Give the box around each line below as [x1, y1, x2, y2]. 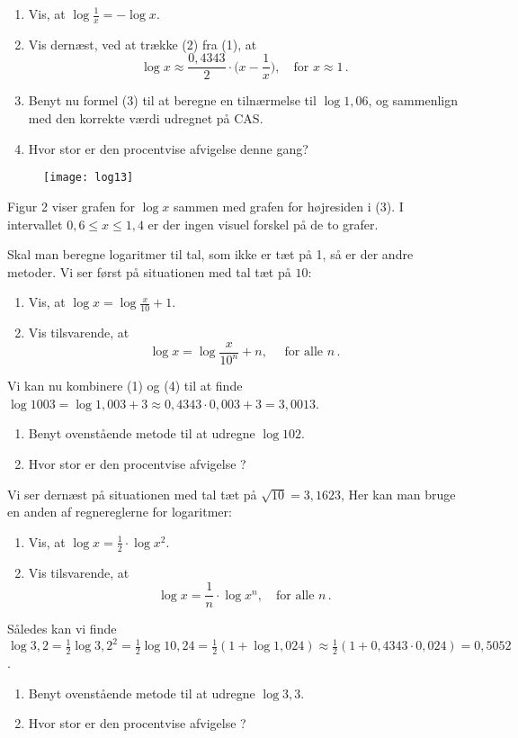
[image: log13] [43, 171, 134, 184]
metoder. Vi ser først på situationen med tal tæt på [7, 262, 291, 281]
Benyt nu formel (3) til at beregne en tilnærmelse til [28, 91, 317, 110]
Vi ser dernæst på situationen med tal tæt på [7, 484, 257, 503]
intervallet [7, 214, 63, 233]
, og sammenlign [368, 91, 459, 110]
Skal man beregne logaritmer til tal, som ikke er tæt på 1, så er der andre [7, 245, 414, 264]
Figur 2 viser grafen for [7, 196, 136, 215]
